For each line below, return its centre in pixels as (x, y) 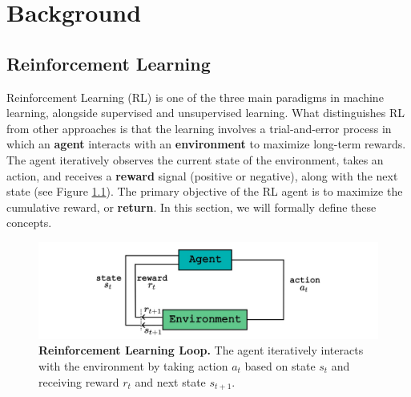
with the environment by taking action (133, 366)
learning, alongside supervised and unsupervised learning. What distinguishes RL (206, 113)
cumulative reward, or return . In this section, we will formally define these (191, 207)
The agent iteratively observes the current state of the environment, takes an (195, 159)
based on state (280, 366)
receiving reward (79, 381)
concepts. (29, 223)
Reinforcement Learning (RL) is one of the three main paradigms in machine (195, 97)
